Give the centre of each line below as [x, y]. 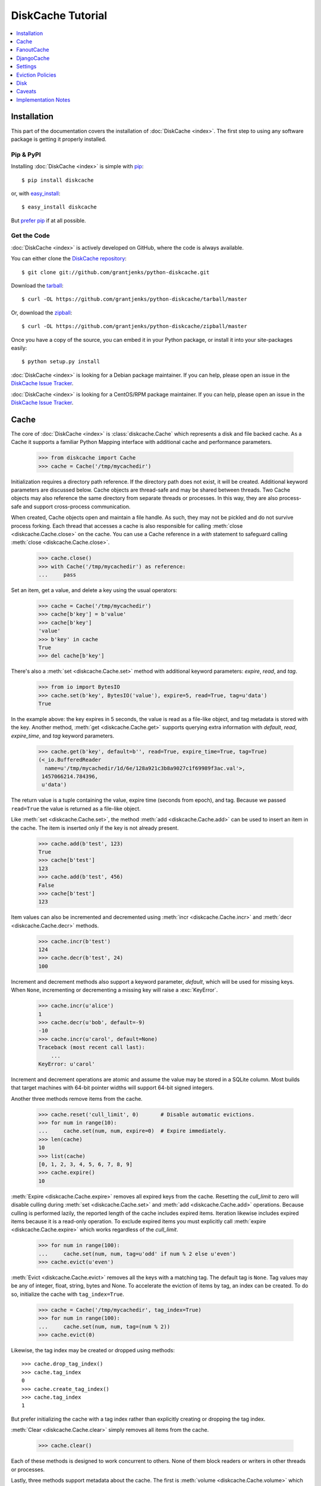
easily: [19, 348]
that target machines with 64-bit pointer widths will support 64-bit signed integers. [112, 1088]
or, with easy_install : [36, 193]
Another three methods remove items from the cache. [77, 1098]
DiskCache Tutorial [59, 15]
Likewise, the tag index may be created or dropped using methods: [93, 1350]
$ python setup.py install [61, 362]
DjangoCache [33, 58]
